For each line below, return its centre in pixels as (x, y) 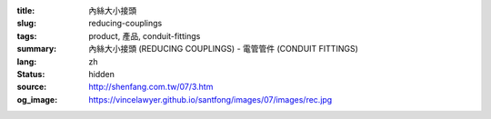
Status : (31, 74)
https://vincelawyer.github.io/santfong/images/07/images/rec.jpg (210, 99)
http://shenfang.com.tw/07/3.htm (151, 87)
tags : (27, 35)
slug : (26, 24)
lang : (27, 61)
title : (26, 10)
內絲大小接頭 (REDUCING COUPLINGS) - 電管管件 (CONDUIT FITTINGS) (223, 49)
